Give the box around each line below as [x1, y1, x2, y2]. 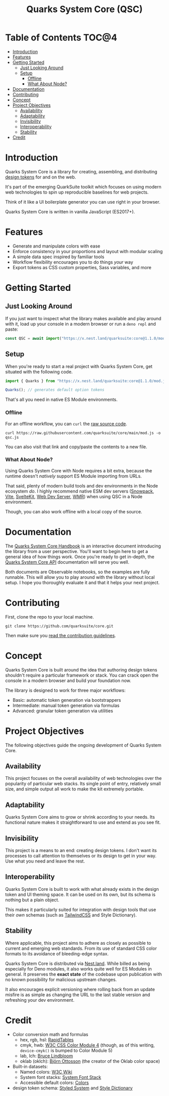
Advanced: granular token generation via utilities [12, 707, 113, 714]
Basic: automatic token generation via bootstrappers [12, 697, 121, 703]
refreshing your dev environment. [5, 997, 74, 1003]
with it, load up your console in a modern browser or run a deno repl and [5, 321, 156, 327]
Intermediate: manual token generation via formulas [12, 702, 120, 708]
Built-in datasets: [12, 1063, 48, 1069]
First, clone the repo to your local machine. [5, 614, 94, 620]
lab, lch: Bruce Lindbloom [20, 1053, 73, 1059]
